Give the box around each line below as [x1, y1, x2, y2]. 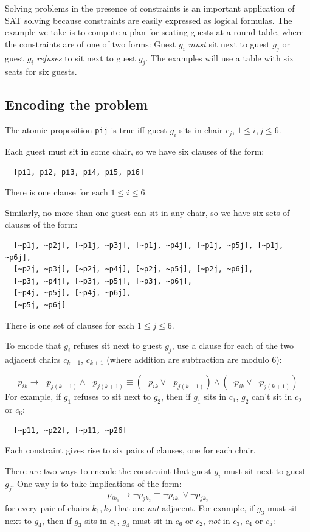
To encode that [5, 339, 61, 352]
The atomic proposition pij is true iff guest [5, 124, 167, 136]
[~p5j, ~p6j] [13, 300, 66, 309]
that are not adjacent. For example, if [114, 501, 255, 514]
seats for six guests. [5, 65, 77, 78]
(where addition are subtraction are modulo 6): [106, 352, 282, 365]
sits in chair [179, 124, 223, 136]
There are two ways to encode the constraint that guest [5, 464, 212, 477]
